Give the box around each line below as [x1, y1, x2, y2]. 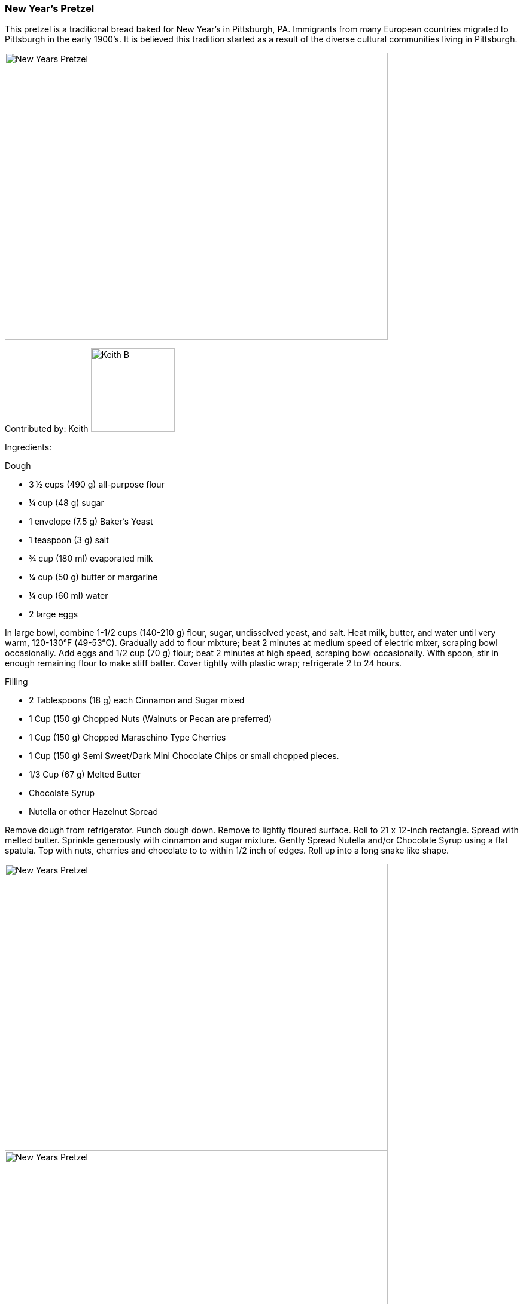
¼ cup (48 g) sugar [29, 498, 104, 508]
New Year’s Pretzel [5, 2, 95, 14]
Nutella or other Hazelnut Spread [29, 806, 158, 817]
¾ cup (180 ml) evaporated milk [29, 553, 153, 564]
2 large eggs [29, 609, 78, 620]
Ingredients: [5, 442, 52, 453]
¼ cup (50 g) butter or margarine [29, 572, 158, 583]
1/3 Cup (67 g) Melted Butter [29, 769, 141, 780]
